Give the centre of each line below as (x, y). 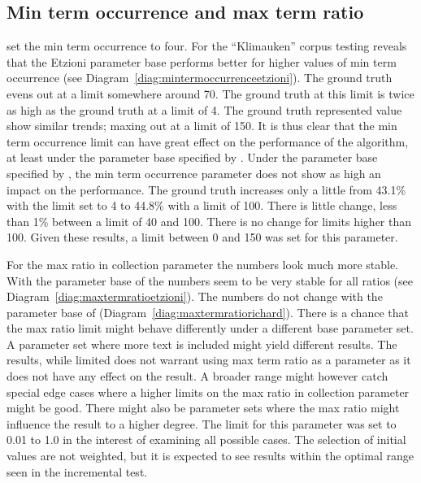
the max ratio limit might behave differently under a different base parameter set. (210, 328)
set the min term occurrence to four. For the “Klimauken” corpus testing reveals (207, 46)
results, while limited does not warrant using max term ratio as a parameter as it (209, 360)
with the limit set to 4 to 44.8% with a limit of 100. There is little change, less (202, 205)
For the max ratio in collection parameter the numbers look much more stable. (203, 264)
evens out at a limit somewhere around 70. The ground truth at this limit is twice (210, 93)
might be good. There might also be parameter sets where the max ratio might (203, 408)
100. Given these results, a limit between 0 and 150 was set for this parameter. (202, 237)
